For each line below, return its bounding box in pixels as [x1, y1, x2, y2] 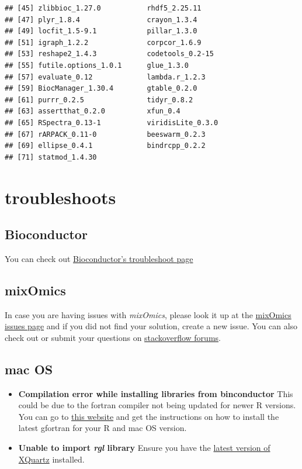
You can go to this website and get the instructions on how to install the [18, 410, 279, 422]
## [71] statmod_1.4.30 [5, 153, 97, 161]
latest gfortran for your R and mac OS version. [18, 422, 187, 434]
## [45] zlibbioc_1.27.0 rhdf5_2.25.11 [5, 4, 202, 12]
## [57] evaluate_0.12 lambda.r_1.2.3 [5, 73, 206, 81]
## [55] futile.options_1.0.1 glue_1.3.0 [5, 61, 189, 70]
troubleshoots [5, 185, 116, 209]
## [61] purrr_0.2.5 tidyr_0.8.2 [5, 95, 193, 104]
